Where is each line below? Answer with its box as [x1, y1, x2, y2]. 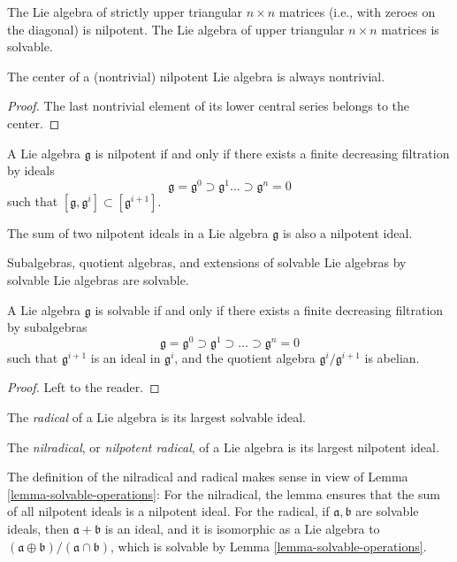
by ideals [7, 161, 55, 180]
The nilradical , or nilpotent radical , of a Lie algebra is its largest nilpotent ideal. [7, 437, 439, 456]
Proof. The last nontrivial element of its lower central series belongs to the [7, 96, 410, 115]
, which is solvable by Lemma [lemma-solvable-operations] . [110, 536, 427, 555]
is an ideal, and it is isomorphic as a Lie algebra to [104, 520, 380, 538]
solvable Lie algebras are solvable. [7, 271, 189, 289]
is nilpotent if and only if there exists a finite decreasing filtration [95, 143, 450, 162]
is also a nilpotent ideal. [282, 223, 413, 242]
